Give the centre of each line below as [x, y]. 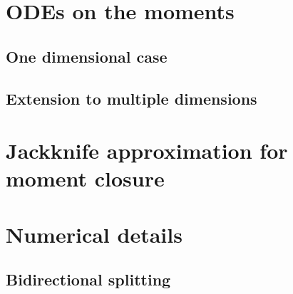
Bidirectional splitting [88, 279]
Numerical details [94, 234]
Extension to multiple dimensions [132, 98]
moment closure [85, 178]
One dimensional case [87, 56]
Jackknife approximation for [147, 151]
